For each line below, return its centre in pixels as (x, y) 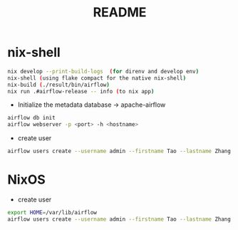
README (120, 12)
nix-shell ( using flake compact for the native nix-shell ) (97, 78)
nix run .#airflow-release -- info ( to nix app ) (81, 91)
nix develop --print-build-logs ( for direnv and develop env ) (103, 71)
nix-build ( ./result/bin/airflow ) (59, 85)
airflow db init (31, 118)
